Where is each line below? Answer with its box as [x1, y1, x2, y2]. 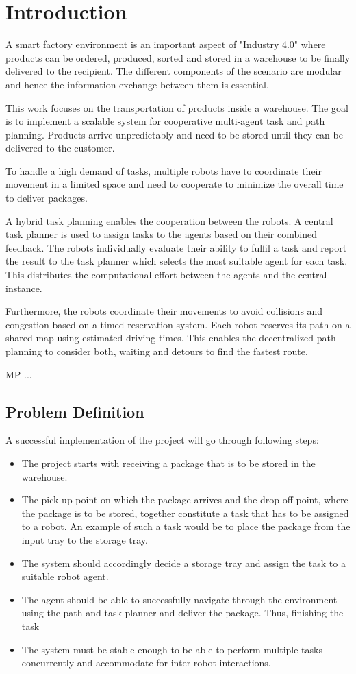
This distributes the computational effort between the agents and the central [5, 267, 327, 282]
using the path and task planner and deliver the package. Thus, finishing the [21, 605, 344, 620]
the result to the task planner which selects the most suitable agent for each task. [5, 254, 348, 268]
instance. [5, 280, 42, 295]
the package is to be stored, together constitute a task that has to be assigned [21, 505, 349, 520]
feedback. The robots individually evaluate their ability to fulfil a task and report [5, 240, 347, 254]
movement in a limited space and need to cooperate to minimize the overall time [5, 177, 344, 191]
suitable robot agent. [21, 569, 109, 583]
